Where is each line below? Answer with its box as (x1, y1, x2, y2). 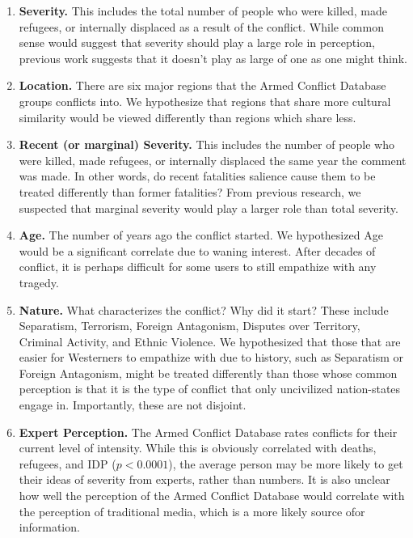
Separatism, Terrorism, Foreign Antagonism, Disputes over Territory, (19, 317, 360, 334)
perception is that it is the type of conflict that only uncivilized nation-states (19, 380, 401, 397)
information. (19, 519, 80, 536)
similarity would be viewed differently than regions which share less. (19, 108, 356, 125)
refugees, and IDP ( (19, 455, 116, 472)
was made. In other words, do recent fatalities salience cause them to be (19, 167, 376, 184)
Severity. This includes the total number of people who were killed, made (19, 2, 388, 19)
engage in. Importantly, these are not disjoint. (19, 396, 247, 413)
